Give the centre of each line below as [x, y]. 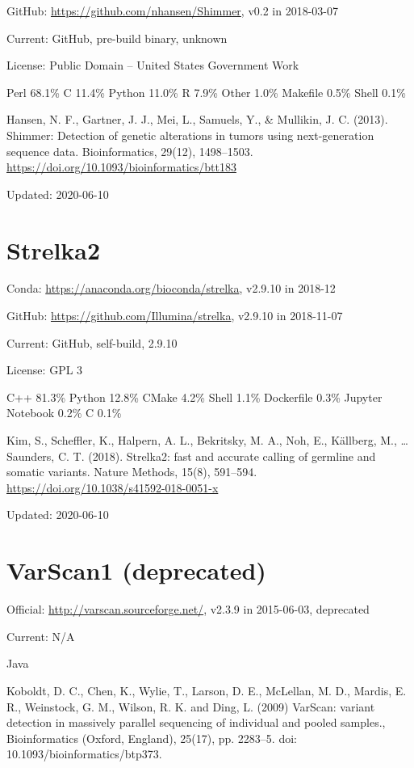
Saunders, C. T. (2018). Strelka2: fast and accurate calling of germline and [191, 456]
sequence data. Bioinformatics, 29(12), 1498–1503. [130, 151]
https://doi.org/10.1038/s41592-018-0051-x [113, 487]
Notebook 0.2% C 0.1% [64, 413]
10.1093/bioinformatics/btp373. [84, 754]
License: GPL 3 [45, 370]
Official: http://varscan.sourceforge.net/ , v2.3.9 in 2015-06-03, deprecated [188, 609]
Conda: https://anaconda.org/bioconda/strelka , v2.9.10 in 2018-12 [171, 288]
